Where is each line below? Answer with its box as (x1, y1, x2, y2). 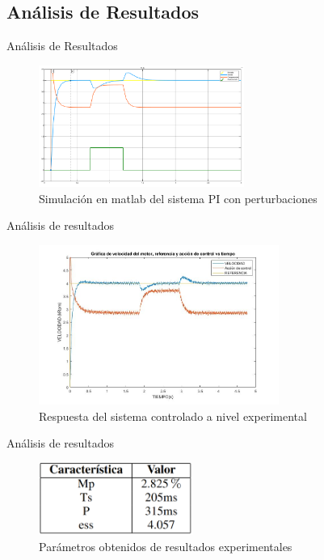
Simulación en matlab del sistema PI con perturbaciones (39, 189, 318, 206)
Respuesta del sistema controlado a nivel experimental (39, 407, 307, 424)
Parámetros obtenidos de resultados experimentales (39, 537, 292, 554)
